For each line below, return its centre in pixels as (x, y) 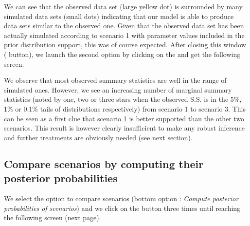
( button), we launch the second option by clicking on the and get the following (122, 54)
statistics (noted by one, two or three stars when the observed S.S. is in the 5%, (123, 99)
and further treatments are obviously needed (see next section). (98, 137)
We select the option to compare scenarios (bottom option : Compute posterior (121, 198)
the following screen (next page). (53, 217)
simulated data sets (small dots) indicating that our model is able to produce (119, 16)
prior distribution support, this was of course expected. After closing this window (125, 45)
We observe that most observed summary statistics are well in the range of (115, 80)
